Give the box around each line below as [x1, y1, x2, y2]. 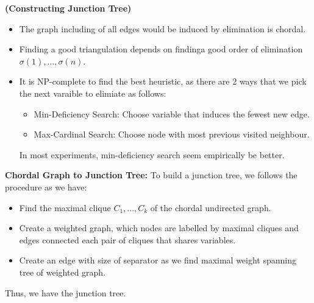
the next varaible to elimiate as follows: [19, 86, 166, 99]
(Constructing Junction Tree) [5, 2, 132, 14]
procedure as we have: [5, 180, 87, 193]
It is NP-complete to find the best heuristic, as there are [19, 75, 230, 88]
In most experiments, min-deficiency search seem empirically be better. [19, 148, 285, 161]
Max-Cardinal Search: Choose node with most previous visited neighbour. [34, 128, 310, 141]
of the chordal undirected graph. [150, 201, 271, 214]
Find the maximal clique [19, 201, 111, 214]
